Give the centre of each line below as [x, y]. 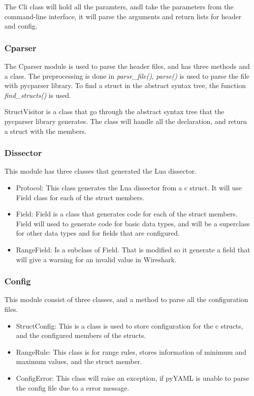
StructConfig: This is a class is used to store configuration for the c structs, [129, 325]
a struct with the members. [46, 131]
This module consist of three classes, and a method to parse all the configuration [126, 299]
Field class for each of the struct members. [80, 197]
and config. [21, 26]
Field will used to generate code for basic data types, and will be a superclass [133, 223]
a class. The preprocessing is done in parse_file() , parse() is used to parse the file [127, 76]
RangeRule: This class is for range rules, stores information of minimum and [131, 351]
